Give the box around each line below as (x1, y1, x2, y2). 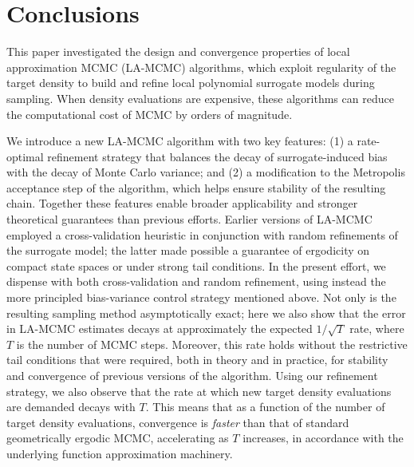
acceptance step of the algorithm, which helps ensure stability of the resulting (6, 179, 386, 196)
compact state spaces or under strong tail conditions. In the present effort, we (6, 257, 386, 274)
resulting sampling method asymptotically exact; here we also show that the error (6, 304, 406, 321)
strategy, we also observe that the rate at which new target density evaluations (6, 382, 392, 399)
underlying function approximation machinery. (6, 445, 233, 461)
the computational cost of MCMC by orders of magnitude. (6, 105, 293, 122)
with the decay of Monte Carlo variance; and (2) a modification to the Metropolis (6, 164, 405, 180)
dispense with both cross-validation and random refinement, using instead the (6, 273, 386, 290)
